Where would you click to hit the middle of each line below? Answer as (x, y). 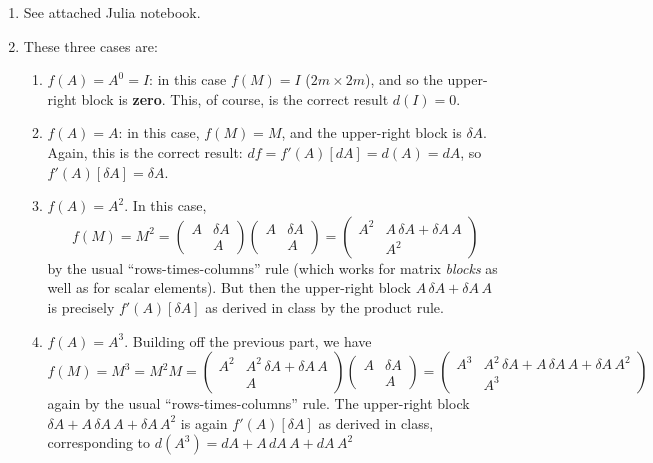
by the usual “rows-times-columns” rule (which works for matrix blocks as (272, 267)
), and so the (403, 79)
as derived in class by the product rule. (324, 306)
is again (204, 422)
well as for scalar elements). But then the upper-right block (229, 287)
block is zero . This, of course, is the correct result (235, 98)
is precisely (81, 306)
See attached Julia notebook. (112, 12)
